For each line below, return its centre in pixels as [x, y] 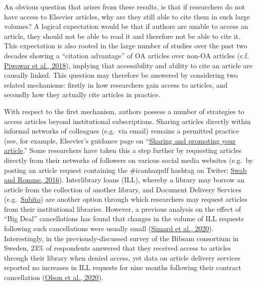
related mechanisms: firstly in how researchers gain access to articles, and [116, 84]
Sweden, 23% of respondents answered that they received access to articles [118, 248]
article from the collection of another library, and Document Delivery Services [123, 189]
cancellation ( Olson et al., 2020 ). [54, 277]
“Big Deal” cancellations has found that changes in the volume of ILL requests [124, 218]
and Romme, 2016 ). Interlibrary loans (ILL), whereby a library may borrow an [124, 180]
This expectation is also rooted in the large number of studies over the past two [126, 46]
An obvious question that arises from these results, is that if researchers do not [125, 6]
